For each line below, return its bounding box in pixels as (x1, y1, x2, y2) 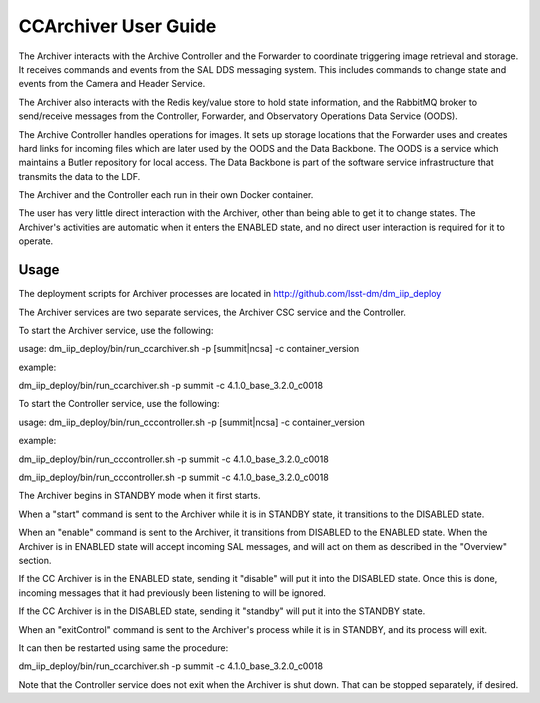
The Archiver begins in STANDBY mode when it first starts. (18, 490, 261, 502)
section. (18, 555, 52, 566)
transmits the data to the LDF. (18, 170, 141, 182)
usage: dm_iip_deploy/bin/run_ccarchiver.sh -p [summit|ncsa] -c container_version (18, 343, 360, 355)
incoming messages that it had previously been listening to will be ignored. (18, 586, 327, 599)
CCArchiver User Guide (18, 15, 217, 37)
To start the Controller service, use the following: (18, 398, 220, 410)
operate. (18, 235, 54, 247)
